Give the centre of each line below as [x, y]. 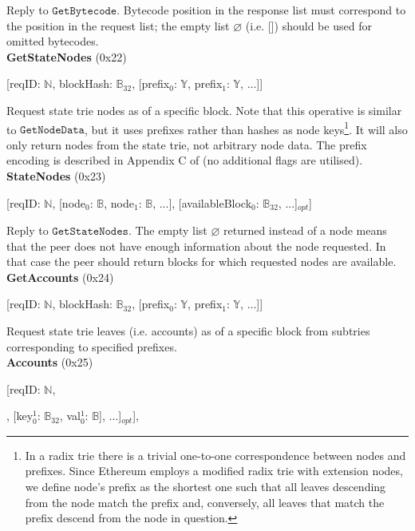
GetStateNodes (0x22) [67, 56]
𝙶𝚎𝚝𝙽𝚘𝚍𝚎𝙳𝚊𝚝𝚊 [52, 131]
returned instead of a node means [305, 230]
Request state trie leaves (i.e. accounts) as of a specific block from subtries [188, 331]
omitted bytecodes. [53, 41]
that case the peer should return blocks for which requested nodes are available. [202, 262]
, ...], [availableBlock [202, 202]
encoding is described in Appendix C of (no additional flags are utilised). [185, 160]
